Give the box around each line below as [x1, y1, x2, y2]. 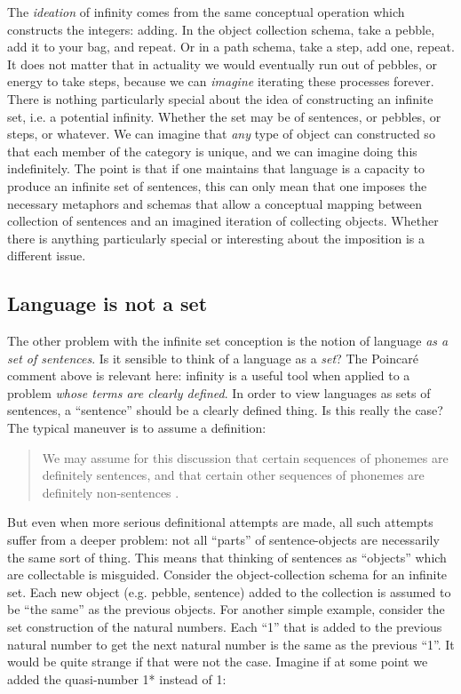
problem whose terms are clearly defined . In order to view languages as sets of [7, 383, 431, 402]
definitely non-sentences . [42, 483, 179, 501]
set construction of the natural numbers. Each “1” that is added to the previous [7, 618, 442, 636]
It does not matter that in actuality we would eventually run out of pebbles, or [7, 54, 438, 73]
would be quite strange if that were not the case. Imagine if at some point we [7, 652, 428, 671]
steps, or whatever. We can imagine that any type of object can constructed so [7, 124, 435, 143]
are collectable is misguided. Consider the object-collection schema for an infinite [7, 565, 448, 584]
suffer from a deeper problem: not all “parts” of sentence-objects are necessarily [7, 530, 440, 549]
